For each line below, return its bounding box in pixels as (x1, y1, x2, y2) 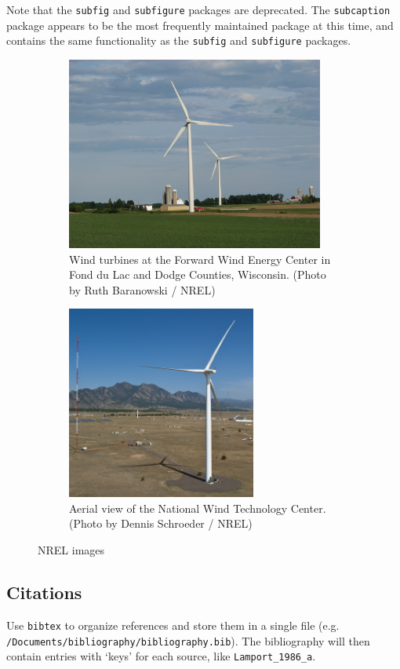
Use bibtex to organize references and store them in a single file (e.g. (6, 616, 340, 633)
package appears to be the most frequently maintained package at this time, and (6, 16, 394, 33)
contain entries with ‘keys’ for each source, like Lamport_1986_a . (6, 648, 316, 664)
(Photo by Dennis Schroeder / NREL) (69, 515, 253, 532)
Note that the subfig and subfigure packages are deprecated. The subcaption (6, 2, 391, 17)
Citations (6, 580, 82, 605)
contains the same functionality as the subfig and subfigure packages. (6, 32, 351, 49)
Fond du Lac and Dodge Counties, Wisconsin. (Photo (69, 266, 326, 283)
